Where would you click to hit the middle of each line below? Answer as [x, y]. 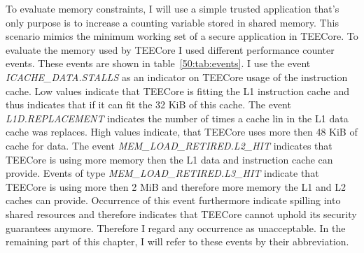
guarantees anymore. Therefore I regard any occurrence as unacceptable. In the [176, 227]
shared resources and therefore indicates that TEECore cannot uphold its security [181, 214]
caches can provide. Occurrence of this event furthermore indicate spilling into [173, 200]
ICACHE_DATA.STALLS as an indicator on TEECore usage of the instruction [177, 77]
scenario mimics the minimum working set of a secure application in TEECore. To [182, 36]
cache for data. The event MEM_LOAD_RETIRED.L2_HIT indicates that [169, 145]
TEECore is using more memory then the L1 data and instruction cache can [169, 159]
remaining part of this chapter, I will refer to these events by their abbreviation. [177, 241]
